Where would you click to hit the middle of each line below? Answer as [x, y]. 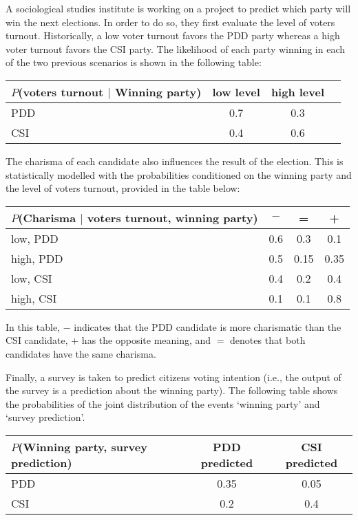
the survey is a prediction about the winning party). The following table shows [172, 390]
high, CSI [34, 298]
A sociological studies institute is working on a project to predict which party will [178, 8]
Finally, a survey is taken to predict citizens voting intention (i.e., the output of [173, 377]
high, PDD [37, 258]
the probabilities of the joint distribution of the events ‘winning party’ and [163, 403]
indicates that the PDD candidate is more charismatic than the [208, 326]
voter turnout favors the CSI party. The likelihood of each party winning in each [176, 48]
